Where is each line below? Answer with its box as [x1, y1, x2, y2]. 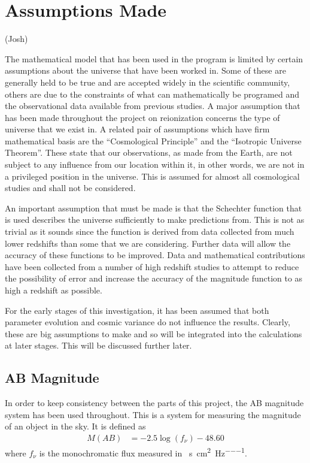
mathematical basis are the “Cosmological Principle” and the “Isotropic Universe [5, 134, 302, 147]
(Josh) [5, 32, 28, 45]
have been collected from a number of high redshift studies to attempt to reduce [5, 260, 299, 273]
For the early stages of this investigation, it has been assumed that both [5, 304, 269, 316]
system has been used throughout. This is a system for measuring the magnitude [5, 408, 301, 420]
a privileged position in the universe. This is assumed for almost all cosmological [5, 170, 300, 182]
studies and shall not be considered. [5, 181, 136, 194]
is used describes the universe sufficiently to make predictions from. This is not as [5, 213, 305, 226]
